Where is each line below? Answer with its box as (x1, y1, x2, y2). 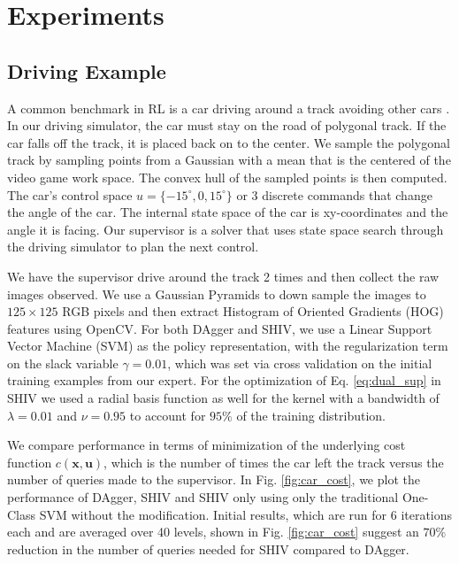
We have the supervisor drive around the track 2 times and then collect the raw (7, 267, 440, 285)
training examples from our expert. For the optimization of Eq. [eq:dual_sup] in (7, 371, 441, 390)
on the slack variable (7, 353, 119, 372)
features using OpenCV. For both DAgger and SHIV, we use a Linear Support (7, 319, 432, 337)
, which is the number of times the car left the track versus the (103, 452, 444, 471)
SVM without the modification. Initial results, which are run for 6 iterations (39, 505, 453, 523)
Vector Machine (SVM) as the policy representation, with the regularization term (7, 336, 448, 355)
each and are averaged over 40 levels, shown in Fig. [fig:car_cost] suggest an (7, 522, 419, 541)
